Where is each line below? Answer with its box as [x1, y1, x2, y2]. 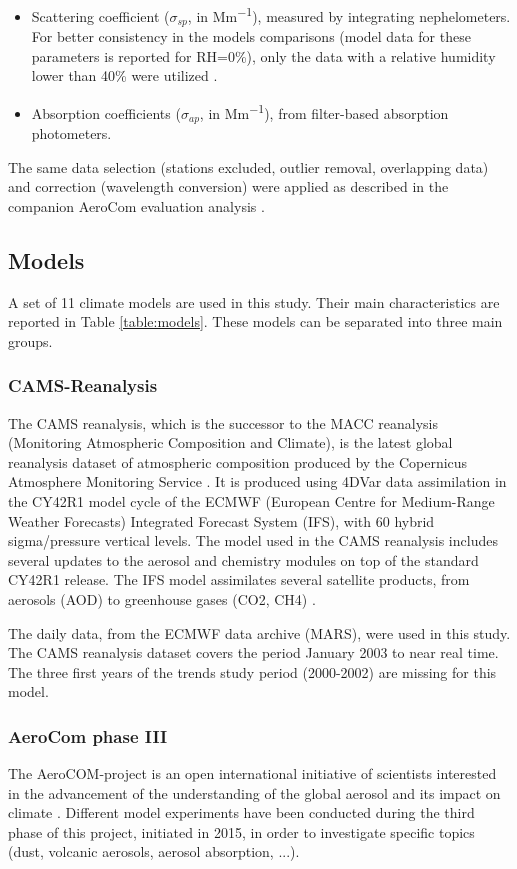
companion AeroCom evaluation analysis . [8, 195, 265, 216]
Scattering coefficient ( [31, 5, 170, 26]
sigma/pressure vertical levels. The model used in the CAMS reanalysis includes [8, 530, 498, 551]
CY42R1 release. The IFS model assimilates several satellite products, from [8, 569, 470, 590]
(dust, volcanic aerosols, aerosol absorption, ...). [8, 841, 300, 862]
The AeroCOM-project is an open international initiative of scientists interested [8, 763, 497, 784]
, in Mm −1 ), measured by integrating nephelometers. [187, 3, 511, 26]
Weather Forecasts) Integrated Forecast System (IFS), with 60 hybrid [8, 510, 435, 531]
